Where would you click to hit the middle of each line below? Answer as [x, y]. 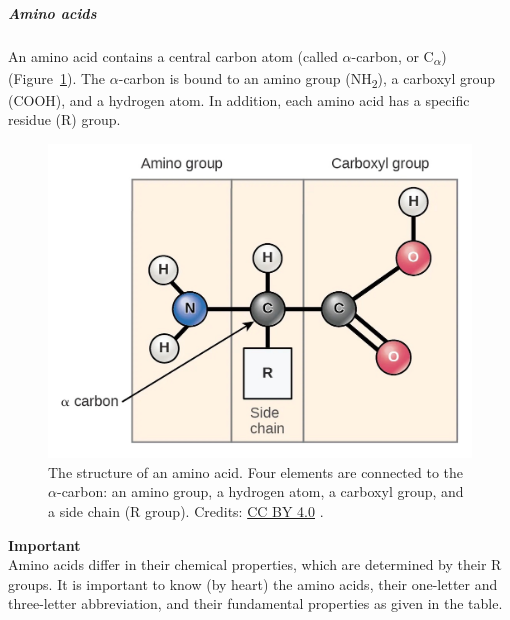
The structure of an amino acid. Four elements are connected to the [256, 471]
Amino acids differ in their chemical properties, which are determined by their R [255, 564]
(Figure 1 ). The [57, 77]
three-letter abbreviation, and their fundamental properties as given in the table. [255, 603]
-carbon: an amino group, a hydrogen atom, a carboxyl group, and [260, 491]
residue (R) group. [64, 119]
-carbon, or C [392, 55]
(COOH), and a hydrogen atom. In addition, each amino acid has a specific [239, 99]
